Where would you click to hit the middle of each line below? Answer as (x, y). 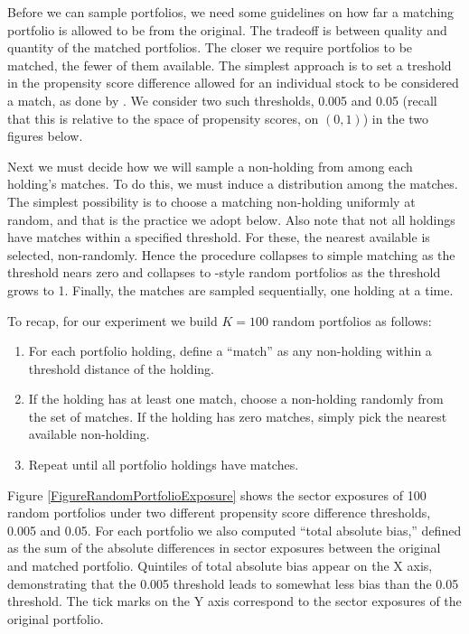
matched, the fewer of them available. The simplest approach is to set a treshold (230, 65)
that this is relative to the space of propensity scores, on (163, 118)
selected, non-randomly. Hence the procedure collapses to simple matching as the (231, 254)
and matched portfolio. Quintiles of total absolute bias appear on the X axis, (220, 566)
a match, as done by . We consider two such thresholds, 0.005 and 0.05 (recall (222, 100)
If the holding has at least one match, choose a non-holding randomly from (236, 399)
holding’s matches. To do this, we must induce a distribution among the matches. (233, 184)
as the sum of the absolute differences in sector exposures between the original (224, 548)
